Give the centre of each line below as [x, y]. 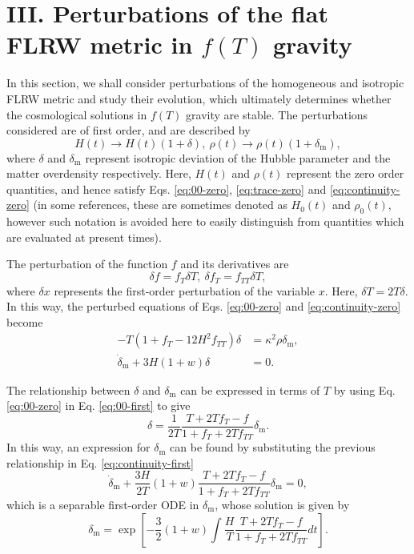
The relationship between [68, 389]
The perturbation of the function [87, 264]
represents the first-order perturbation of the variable [185, 290]
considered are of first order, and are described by [129, 130]
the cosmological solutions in [77, 114]
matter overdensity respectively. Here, [99, 173]
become [25, 321]
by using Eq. [364, 389]
